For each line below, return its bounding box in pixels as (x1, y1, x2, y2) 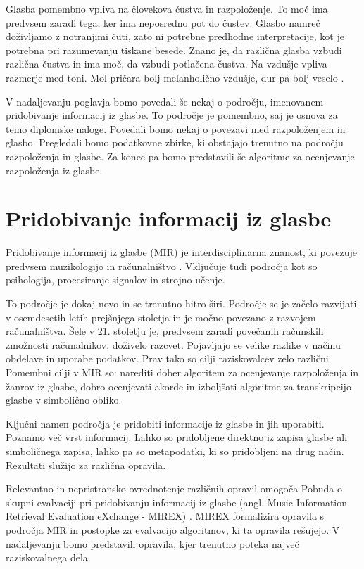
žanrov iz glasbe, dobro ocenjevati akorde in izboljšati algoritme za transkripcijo (6, 378, 351, 393)
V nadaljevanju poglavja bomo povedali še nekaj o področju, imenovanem (6, 94, 324, 108)
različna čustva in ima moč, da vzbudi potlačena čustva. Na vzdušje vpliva (6, 56, 327, 71)
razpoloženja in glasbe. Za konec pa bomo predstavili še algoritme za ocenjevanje (6, 148, 355, 163)
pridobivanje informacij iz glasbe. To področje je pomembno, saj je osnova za (6, 108, 338, 122)
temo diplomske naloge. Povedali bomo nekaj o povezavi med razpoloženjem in (6, 121, 346, 136)
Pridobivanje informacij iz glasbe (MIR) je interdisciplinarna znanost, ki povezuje (6, 245, 357, 260)
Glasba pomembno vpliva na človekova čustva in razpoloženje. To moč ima (6, 1, 328, 15)
